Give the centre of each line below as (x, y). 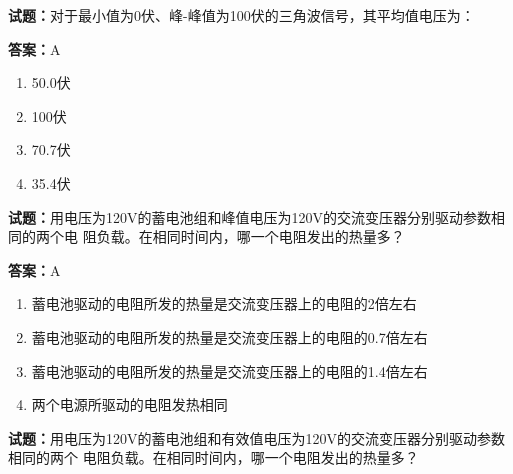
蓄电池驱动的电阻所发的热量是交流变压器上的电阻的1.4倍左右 (229, 370)
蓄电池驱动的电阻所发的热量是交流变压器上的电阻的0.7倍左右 (229, 336)
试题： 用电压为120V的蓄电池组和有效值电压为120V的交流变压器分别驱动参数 (256, 437)
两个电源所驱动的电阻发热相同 (129, 404)
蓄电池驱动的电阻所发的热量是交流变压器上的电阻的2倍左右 (224, 303)
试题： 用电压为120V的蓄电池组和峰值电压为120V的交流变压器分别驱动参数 (249, 216)
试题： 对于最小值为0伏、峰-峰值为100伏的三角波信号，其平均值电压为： (241, 15)
